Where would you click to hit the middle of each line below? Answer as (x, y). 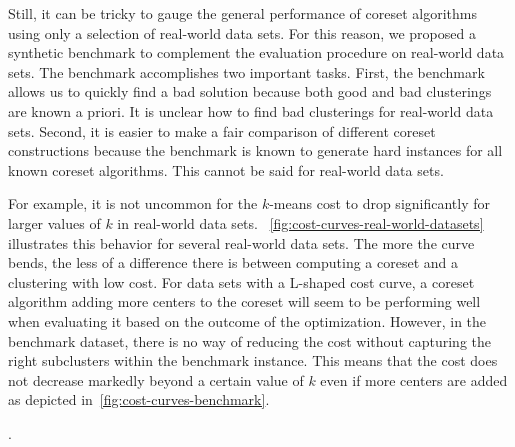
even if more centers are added (414, 379)
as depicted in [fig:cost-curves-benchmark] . (139, 399)
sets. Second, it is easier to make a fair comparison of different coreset (222, 130)
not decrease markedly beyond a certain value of (156, 379)
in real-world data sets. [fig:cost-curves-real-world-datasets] (300, 222)
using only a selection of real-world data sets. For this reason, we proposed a (242, 32)
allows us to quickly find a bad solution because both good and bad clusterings (250, 91)
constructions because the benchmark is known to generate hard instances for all (255, 150)
